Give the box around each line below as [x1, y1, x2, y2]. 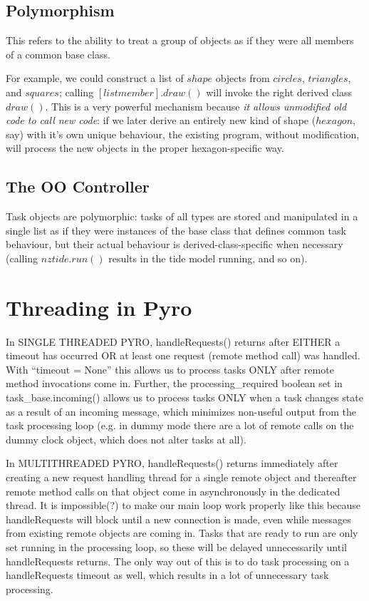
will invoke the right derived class [206, 84, 353, 99]
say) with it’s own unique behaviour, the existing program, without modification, [6, 126, 360, 141]
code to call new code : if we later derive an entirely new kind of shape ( [6, 113, 316, 128]
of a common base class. [6, 46, 110, 61]
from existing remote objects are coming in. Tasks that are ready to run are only [6, 525, 358, 540]
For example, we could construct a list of [6, 71, 184, 86]
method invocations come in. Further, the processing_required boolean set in [6, 376, 343, 391]
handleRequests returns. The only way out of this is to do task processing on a [6, 553, 350, 568]
